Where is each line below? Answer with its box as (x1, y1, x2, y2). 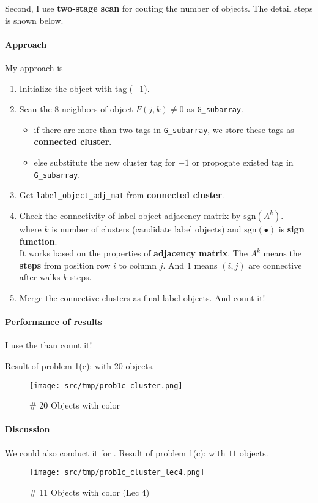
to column (119, 258, 157, 271)
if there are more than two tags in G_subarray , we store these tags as (34, 123, 294, 136)
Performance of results (5, 315, 102, 328)
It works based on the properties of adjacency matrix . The (19, 247, 248, 259)
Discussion (5, 423, 50, 436)
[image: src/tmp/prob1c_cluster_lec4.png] (29, 468, 205, 477)
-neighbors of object (59, 102, 133, 115)
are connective (248, 258, 302, 271)
